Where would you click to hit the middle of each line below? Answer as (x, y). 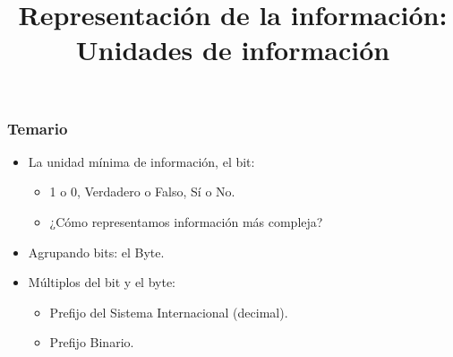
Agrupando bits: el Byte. (96, 252)
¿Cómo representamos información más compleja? (186, 222)
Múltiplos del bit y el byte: (102, 282)
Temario (38, 128)
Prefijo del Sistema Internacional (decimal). (169, 312)
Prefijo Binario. (92, 342)
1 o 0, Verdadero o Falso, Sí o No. (142, 192)
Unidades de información (233, 50)
